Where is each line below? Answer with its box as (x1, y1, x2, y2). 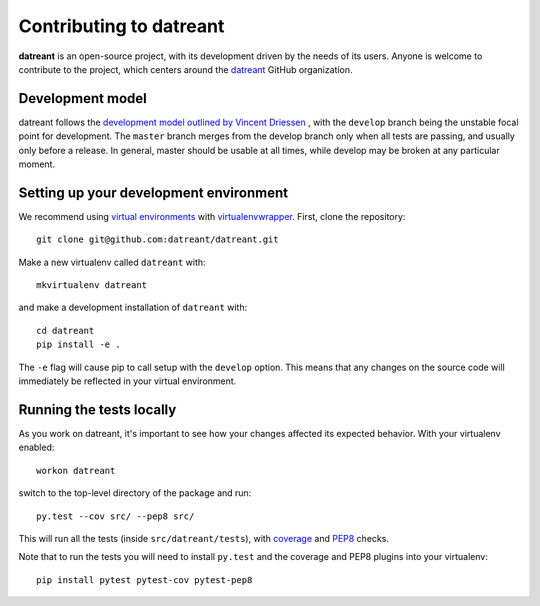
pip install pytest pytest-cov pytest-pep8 (36, 574, 253, 585)
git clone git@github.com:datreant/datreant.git (36, 234, 279, 245)
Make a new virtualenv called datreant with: (18, 256, 206, 268)
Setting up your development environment (18, 184, 289, 201)
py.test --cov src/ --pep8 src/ (36, 510, 195, 522)
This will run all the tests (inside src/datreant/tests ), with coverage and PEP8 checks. (18, 532, 390, 544)
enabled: (18, 441, 55, 454)
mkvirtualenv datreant (36, 280, 148, 291)
